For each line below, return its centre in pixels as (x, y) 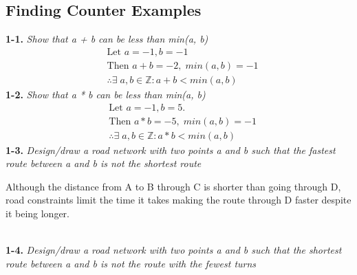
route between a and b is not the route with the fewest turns (131, 263)
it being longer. (38, 213)
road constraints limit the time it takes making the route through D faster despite (178, 200)
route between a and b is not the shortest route (104, 163)
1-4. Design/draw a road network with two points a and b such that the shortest (174, 250)
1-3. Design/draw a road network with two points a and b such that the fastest (171, 150)
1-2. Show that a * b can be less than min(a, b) (106, 94)
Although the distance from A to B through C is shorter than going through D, (173, 186)
